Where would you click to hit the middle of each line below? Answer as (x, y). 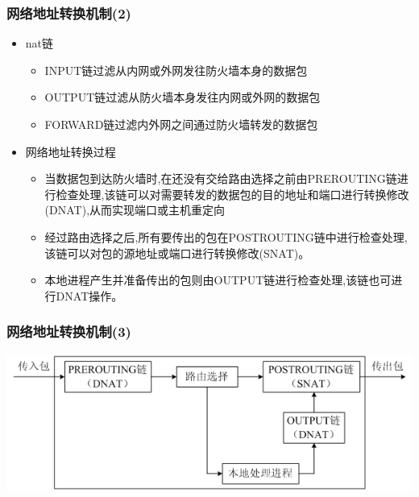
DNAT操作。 (89, 295)
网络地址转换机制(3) (69, 331)
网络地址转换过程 (71, 151)
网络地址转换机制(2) (69, 12)
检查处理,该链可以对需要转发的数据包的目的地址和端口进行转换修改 (232, 194)
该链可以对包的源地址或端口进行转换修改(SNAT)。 (177, 253)
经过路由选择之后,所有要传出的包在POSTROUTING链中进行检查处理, (226, 236)
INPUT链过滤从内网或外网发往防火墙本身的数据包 (176, 70)
